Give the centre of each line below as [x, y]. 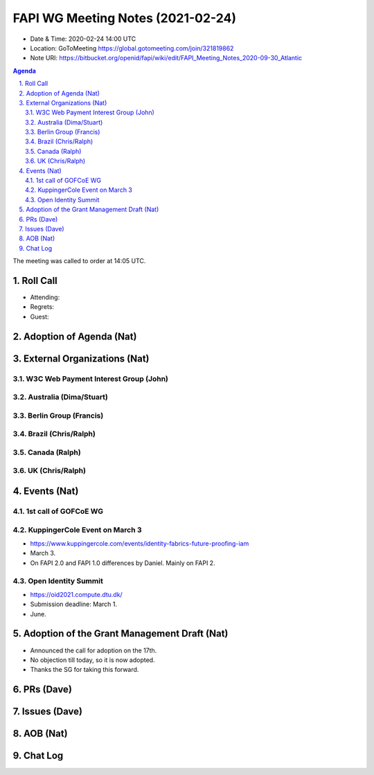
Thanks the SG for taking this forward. [84, 670]
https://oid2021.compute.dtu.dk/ [76, 594]
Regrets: [42, 307]
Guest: [39, 317]
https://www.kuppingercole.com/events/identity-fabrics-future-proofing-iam [140, 543]
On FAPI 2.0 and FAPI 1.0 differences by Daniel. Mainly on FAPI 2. [123, 563]
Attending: [45, 297]
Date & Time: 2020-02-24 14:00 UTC [83, 39]
